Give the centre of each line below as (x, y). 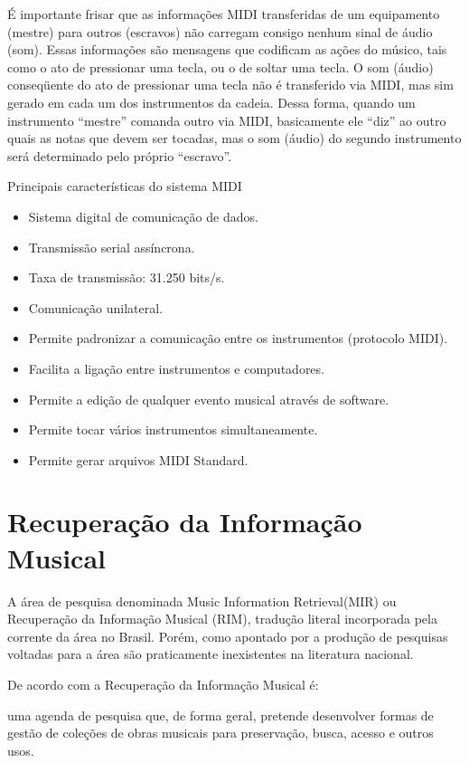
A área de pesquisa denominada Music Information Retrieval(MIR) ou (202, 601)
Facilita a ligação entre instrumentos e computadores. (176, 368)
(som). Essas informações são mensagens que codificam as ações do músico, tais (227, 49)
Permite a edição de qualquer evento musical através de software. (209, 399)
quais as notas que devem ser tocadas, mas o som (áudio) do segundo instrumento (234, 138)
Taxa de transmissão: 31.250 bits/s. (127, 277)
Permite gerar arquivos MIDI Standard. (138, 459)
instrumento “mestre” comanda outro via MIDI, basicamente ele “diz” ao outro (227, 120)
